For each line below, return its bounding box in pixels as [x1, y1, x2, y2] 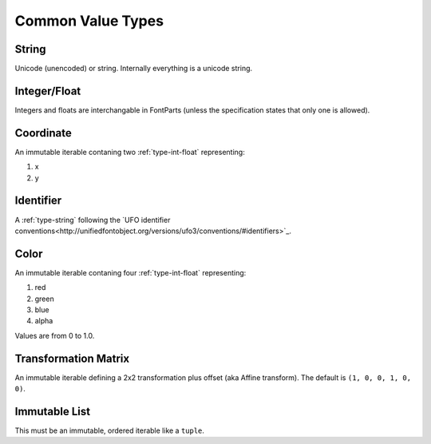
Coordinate [14, 126, 72, 140]
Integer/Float [14, 84, 81, 97]
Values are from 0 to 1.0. [14, 331, 95, 340]
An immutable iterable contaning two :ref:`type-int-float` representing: [14, 147, 245, 157]
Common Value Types [14, 12, 164, 30]
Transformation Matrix [14, 351, 130, 365]
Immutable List [14, 404, 91, 418]
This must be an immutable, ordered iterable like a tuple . [14, 426, 205, 435]
